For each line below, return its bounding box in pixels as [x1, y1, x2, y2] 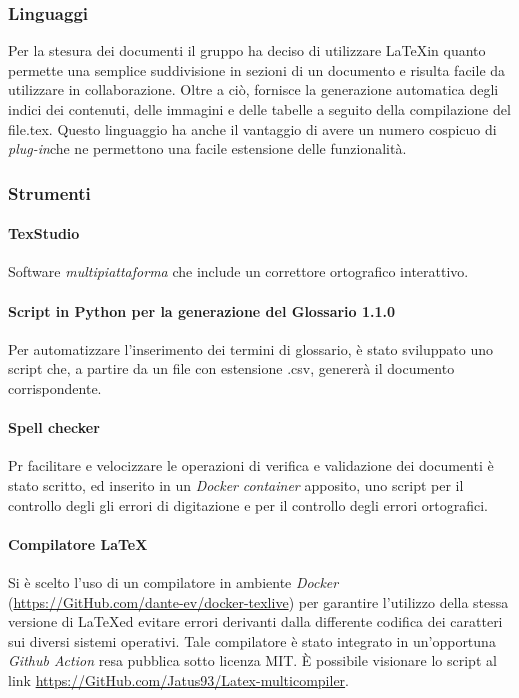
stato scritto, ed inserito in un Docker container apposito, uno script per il [8, 474, 464, 495]
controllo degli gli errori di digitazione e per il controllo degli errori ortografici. [8, 494, 488, 515]
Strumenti [8, 180, 91, 205]
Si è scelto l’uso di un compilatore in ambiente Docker [8, 571, 339, 592]
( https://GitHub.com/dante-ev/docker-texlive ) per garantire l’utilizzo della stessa [8, 591, 509, 612]
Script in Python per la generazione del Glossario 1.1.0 [8, 300, 396, 321]
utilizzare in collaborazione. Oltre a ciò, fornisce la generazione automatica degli [8, 79, 499, 100]
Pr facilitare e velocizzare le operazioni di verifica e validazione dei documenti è [8, 455, 494, 476]
